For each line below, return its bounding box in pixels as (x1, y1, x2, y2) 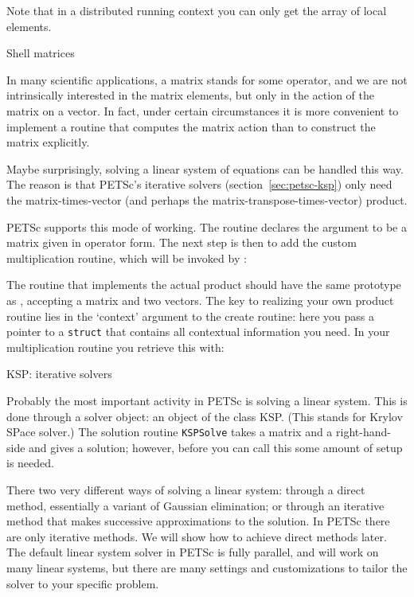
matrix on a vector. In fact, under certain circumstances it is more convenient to (6, 102, 399, 119)
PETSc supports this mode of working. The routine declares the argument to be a (6, 218, 407, 235)
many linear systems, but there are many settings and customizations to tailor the (6, 559, 408, 576)
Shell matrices (6, 45, 75, 61)
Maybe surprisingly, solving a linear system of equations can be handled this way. (6, 160, 404, 177)
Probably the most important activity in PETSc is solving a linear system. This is (6, 392, 408, 408)
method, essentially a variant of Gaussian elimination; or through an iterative (6, 497, 385, 513)
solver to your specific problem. (6, 575, 159, 591)
